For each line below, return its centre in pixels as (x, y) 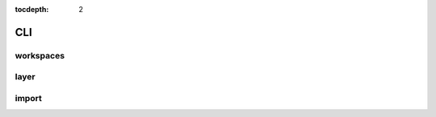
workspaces (40, 55)
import (28, 98)
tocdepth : (32, 9)
